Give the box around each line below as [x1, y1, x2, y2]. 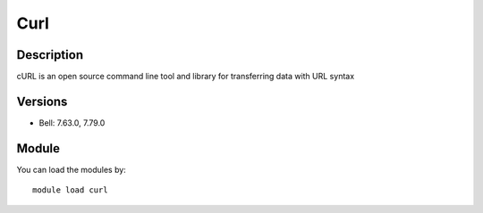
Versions [16, 94, 68, 109]
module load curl [32, 185, 108, 195]
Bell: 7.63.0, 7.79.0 [38, 117, 106, 128]
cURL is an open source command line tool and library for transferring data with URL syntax [16, 71, 355, 82]
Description [16, 47, 84, 62]
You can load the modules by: [16, 164, 127, 175]
